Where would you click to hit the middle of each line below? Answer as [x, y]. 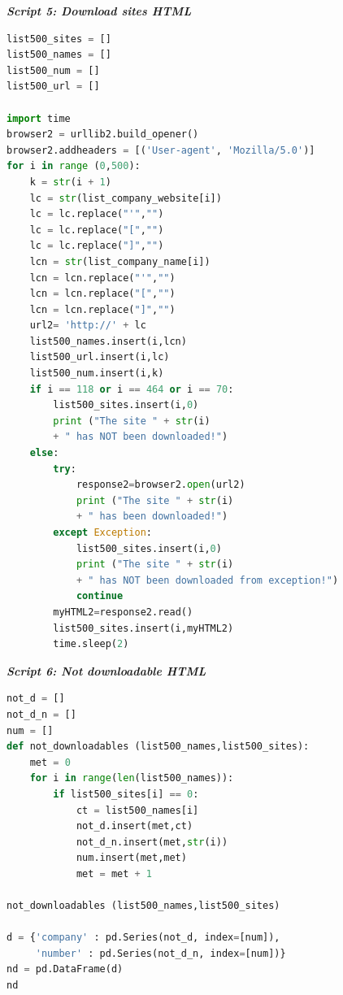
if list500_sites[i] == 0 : [126, 794]
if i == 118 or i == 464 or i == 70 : [132, 389]
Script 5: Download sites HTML [99, 11]
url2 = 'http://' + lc [88, 326]
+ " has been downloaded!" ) [152, 517]
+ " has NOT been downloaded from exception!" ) [207, 580]
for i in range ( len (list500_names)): [132, 778]
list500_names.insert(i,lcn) [108, 341]
